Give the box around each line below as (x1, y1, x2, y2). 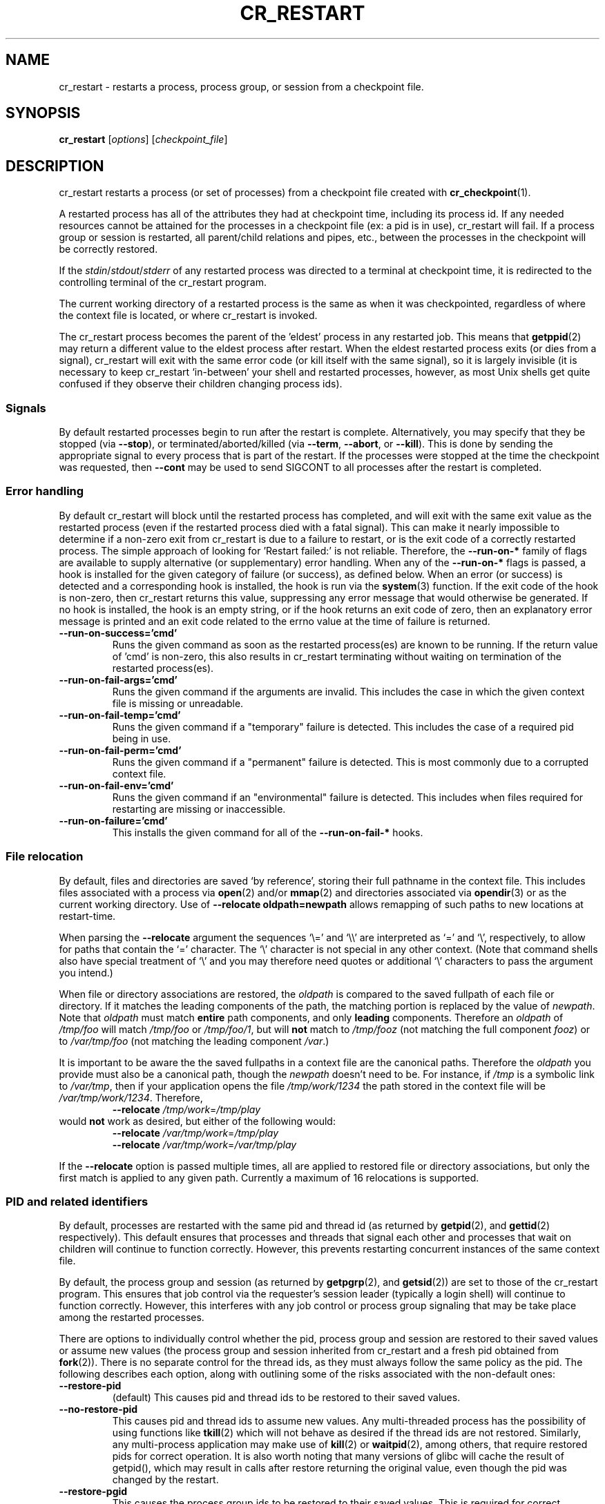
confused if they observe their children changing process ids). (59, 378, 343, 390)
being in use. (112, 732, 171, 744)
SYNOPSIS (6, 104, 81, 122)
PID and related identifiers (6, 1194, 148, 1208)
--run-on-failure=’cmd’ (59, 814, 168, 827)
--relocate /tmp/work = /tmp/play (112, 1103, 261, 1115)
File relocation (6, 849, 84, 864)
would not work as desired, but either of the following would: (59, 1115, 336, 1127)
